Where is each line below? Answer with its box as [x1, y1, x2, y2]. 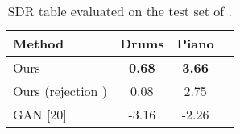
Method [13, 34, 64, 52]
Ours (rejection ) [13, 82, 108, 100]
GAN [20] [13, 105, 67, 124]
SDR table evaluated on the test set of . [7, 2, 233, 20]
